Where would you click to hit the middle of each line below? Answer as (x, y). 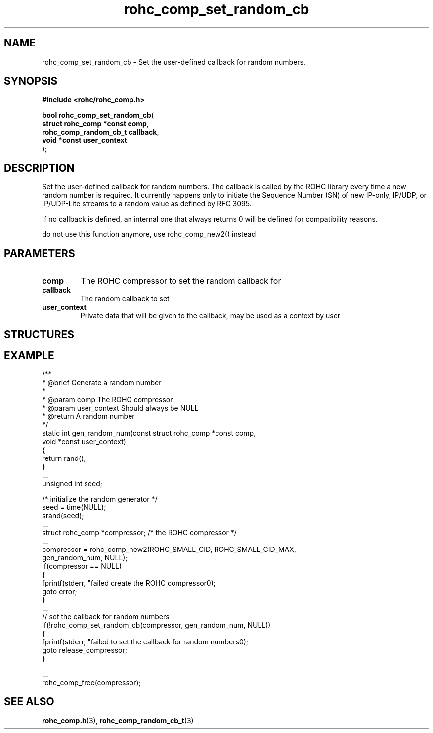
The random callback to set (125, 299)
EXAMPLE (29, 355)
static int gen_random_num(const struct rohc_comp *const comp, (149, 433)
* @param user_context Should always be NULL (120, 408)
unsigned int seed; (72, 484)
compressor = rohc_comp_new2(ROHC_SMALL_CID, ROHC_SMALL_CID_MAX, (169, 550)
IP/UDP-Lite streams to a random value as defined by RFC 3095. (147, 204)
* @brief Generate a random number (102, 383)
